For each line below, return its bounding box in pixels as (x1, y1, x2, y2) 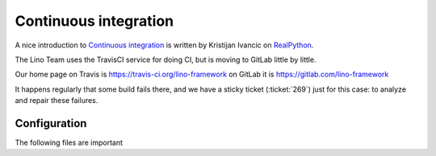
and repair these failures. (15, 96, 99, 105)
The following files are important (15, 138, 124, 148)
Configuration (15, 117, 87, 130)
